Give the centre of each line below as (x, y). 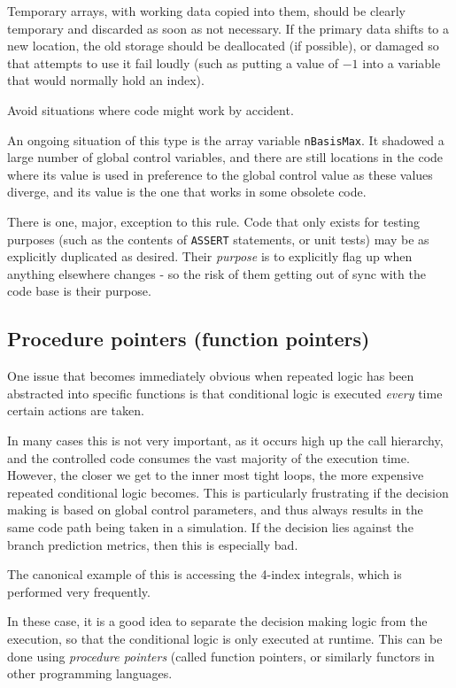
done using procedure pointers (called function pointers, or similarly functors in (221, 656)
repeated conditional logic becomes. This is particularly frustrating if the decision (228, 492)
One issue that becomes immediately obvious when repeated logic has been (211, 376)
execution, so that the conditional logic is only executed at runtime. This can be (225, 638)
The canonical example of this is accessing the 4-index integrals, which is (205, 574)
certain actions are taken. (76, 410)
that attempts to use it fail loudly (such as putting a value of (173, 62)
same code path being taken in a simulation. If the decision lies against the (210, 526)
